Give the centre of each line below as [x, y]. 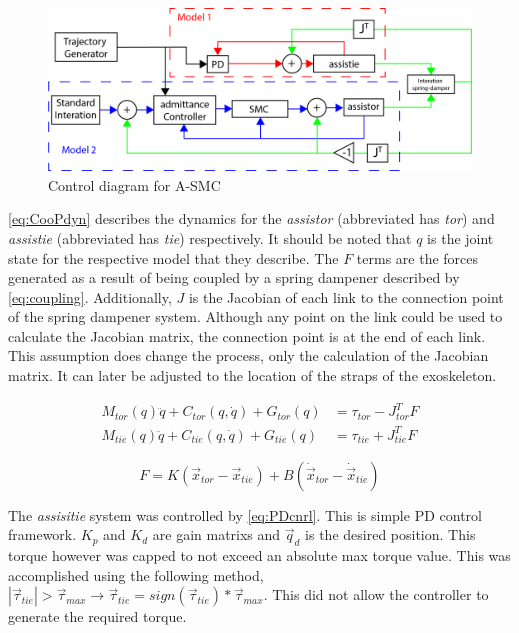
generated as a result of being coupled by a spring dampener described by [234, 277]
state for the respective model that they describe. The [173, 257]
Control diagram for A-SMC [134, 184]
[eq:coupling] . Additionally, [90, 296]
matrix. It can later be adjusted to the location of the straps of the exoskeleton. [252, 375]
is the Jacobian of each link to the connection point [346, 296]
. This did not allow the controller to [376, 594]
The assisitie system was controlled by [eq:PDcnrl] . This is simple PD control [245, 514]
